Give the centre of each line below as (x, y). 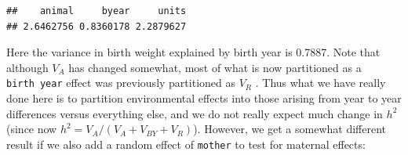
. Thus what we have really (321, 83)
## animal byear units (97, 11)
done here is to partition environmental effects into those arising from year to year (204, 98)
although (27, 67)
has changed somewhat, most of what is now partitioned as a (215, 67)
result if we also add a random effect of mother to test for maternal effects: (186, 144)
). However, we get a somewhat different (290, 129)
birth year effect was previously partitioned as (121, 83)
